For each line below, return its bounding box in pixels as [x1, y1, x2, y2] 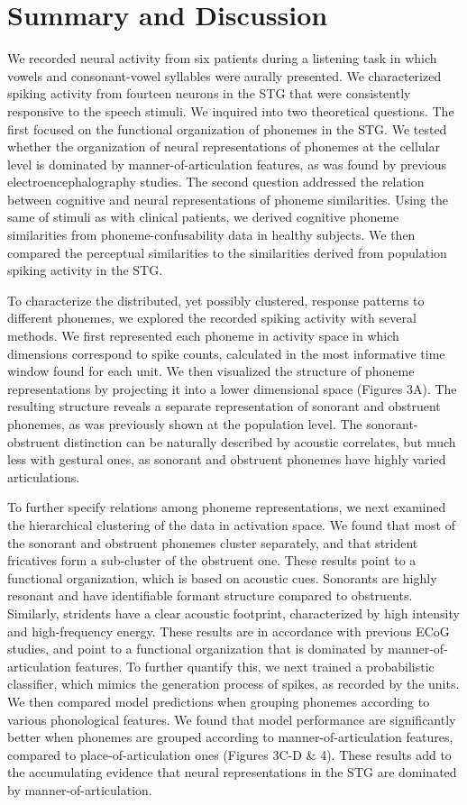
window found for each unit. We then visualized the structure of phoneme [7, 361, 415, 380]
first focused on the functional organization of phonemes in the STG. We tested [7, 119, 447, 138]
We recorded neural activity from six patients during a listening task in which [7, 49, 437, 68]
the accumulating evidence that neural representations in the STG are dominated [7, 763, 457, 782]
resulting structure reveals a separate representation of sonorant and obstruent [7, 397, 441, 416]
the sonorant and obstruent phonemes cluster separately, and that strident [7, 533, 418, 552]
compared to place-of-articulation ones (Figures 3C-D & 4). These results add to [7, 745, 452, 764]
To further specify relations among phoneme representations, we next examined [7, 498, 446, 517]
